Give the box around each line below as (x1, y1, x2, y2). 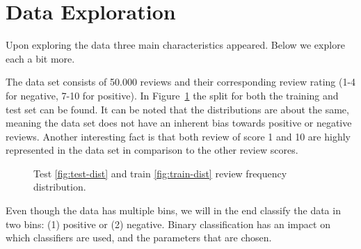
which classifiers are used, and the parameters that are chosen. (6, 230, 272, 245)
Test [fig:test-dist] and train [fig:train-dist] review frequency (33, 166, 287, 180)
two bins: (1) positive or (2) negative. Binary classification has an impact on (6, 216, 330, 231)
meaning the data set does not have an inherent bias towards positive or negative (6, 115, 352, 130)
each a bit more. (6, 51, 75, 65)
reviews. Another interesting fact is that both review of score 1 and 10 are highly (6, 129, 351, 143)
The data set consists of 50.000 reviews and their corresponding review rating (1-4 (6, 74, 356, 89)
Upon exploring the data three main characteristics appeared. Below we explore (6, 38, 345, 52)
